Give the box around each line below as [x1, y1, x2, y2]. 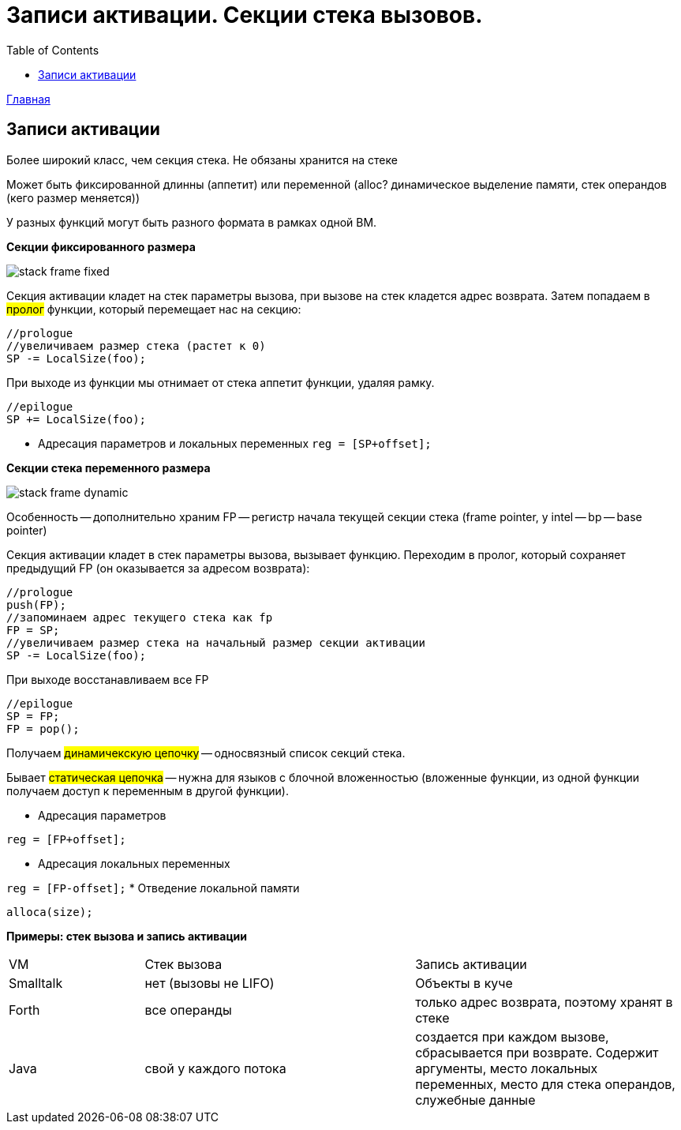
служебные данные [415, 1091, 536, 1108]
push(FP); [6, 598, 66, 611]
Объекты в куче [415, 974, 513, 991]
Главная [6, 92, 51, 106]
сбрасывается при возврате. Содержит [415, 1044, 659, 1061]
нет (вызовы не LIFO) [144, 974, 275, 991]
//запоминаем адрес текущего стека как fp [6, 610, 273, 624]
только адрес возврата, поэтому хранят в [415, 993, 673, 1010]
